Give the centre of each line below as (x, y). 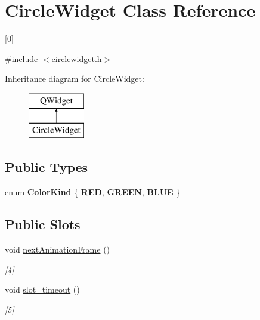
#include (21, 58)
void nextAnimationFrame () (58, 249)
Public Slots (43, 224)
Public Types (47, 167)
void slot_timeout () (42, 289)
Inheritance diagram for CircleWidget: (75, 79)
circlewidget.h (77, 58)
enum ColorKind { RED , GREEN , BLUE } (93, 192)
